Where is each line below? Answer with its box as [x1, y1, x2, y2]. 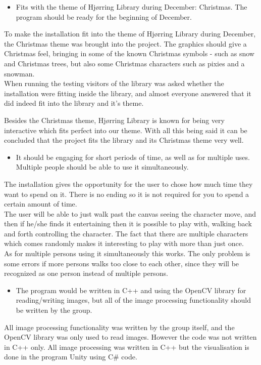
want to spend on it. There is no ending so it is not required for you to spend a [4, 188, 249, 199]
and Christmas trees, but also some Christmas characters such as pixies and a [4, 58, 245, 68]
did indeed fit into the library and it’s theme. [4, 98, 144, 108]
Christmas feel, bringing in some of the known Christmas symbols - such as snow [4, 48, 254, 59]
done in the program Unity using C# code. [4, 351, 137, 362]
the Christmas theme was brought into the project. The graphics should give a [4, 38, 247, 49]
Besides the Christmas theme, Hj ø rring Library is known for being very [4, 114, 225, 125]
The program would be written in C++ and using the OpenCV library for [16, 285, 246, 295]
